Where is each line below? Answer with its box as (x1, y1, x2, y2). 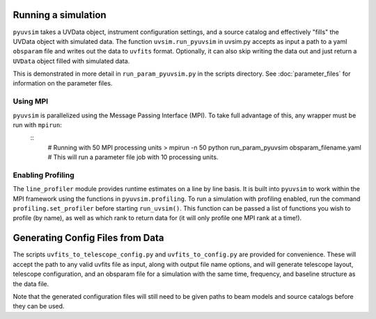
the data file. (13, 279, 49, 288)
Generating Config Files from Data (13, 232, 164, 244)
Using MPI (13, 97, 49, 106)
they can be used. (13, 302, 65, 311)
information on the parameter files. (13, 79, 113, 88)
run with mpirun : (13, 121, 63, 129)
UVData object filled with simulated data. (13, 56, 130, 65)
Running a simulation (13, 9, 107, 21)
